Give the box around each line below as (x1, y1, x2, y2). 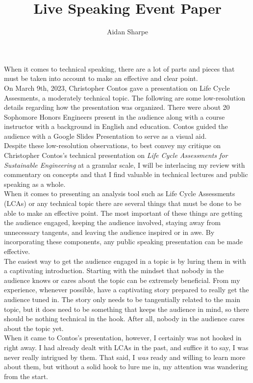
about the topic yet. (4, 323, 64, 333)
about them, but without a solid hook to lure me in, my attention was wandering (4, 361, 248, 372)
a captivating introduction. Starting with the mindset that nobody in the (4, 265, 224, 276)
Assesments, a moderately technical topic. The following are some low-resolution (4, 92, 246, 102)
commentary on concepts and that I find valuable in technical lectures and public (4, 169, 248, 179)
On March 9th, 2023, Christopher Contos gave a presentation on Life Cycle (4, 82, 230, 93)
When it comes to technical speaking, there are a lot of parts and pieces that (4, 63, 235, 74)
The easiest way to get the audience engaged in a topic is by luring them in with (4, 255, 246, 266)
